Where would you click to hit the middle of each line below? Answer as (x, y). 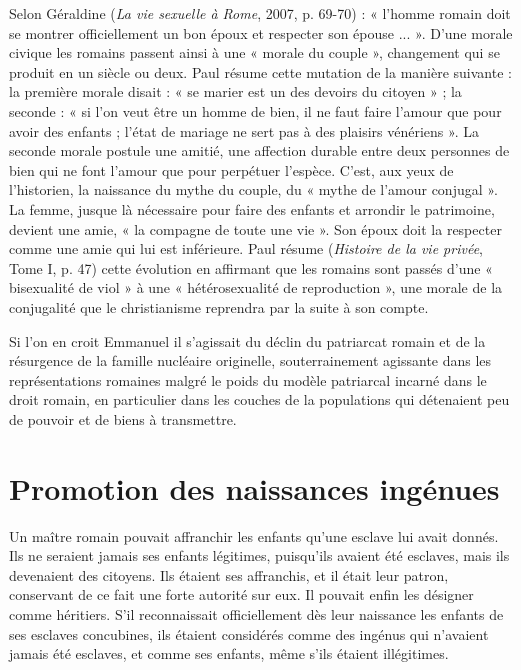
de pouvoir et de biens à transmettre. (123, 418)
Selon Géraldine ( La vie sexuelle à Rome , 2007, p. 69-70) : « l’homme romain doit (260, 13)
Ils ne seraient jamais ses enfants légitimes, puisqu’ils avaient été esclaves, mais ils (259, 555)
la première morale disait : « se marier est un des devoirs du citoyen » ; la (235, 91)
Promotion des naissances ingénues (254, 487)
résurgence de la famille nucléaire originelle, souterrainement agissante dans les (250, 360)
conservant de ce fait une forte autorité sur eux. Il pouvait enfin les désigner (241, 594)
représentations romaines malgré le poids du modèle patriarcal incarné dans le (248, 379)
